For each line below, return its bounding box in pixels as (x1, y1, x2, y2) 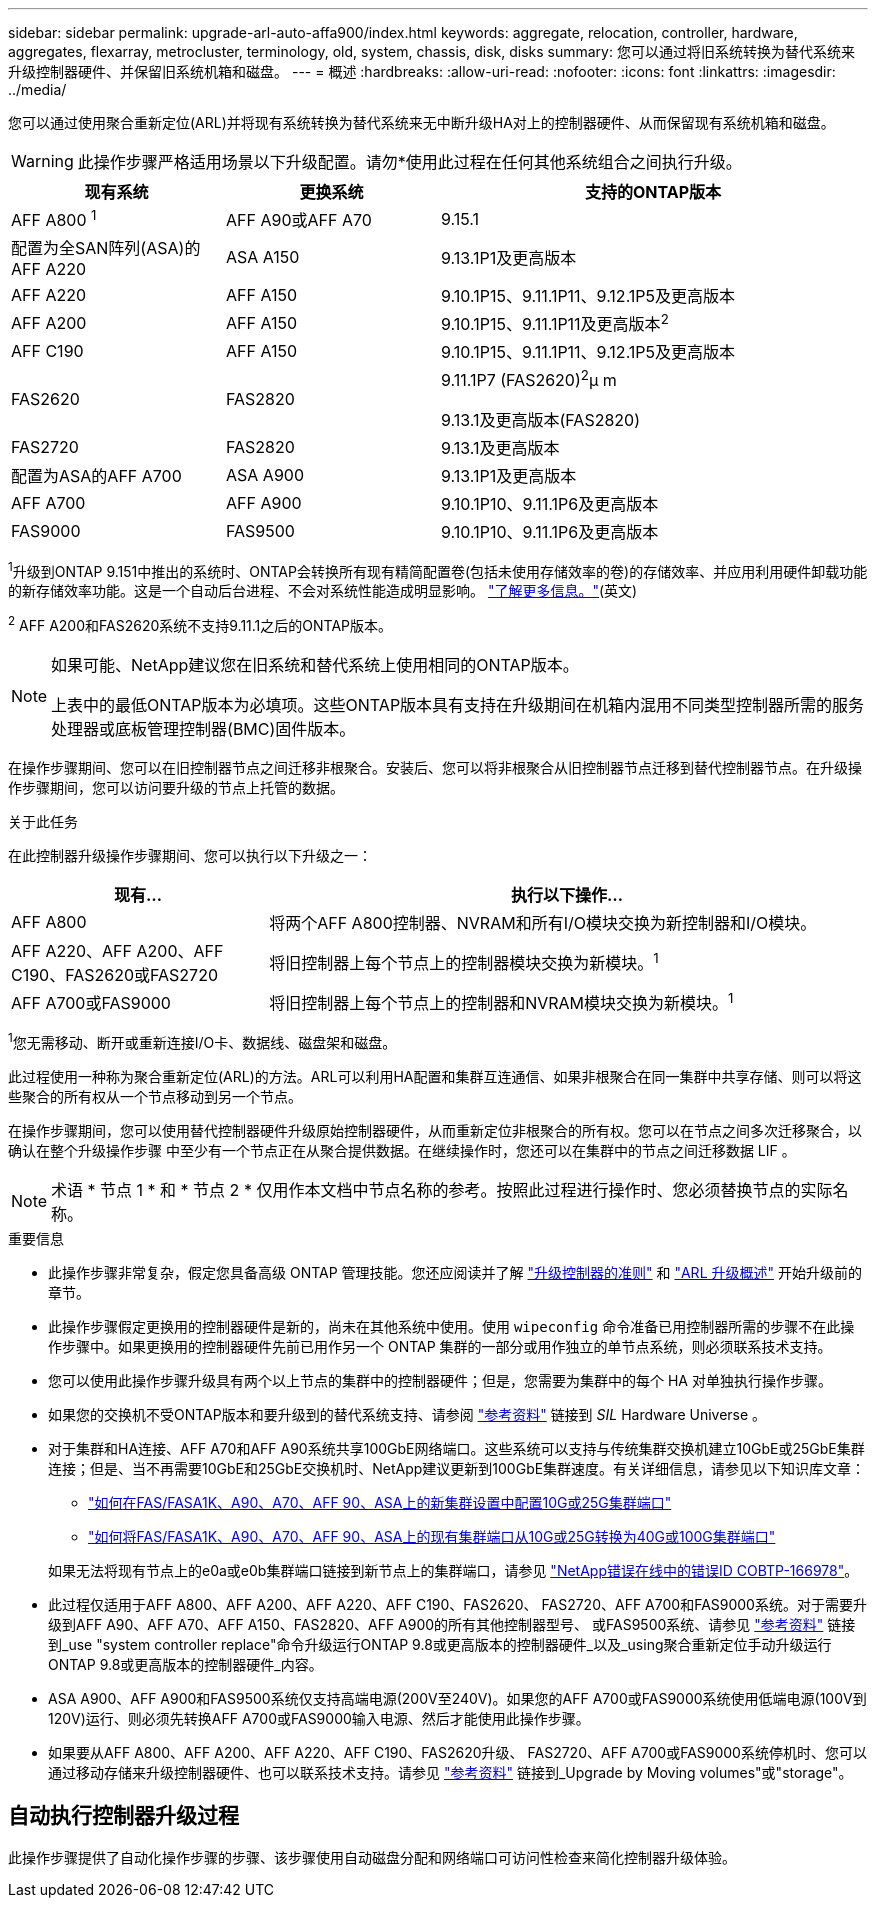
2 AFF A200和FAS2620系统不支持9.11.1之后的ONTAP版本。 (8, 614, 393, 634)
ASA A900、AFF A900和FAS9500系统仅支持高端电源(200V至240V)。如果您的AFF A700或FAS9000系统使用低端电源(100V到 (48, 1689, 867, 1707)
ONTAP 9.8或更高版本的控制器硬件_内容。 (48, 1655, 323, 1673)
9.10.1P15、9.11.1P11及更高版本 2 (441, 311, 669, 335)
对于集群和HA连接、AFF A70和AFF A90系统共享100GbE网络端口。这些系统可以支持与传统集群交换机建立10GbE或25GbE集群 (48, 1439, 865, 1457)
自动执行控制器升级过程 (8, 1803, 239, 1829)
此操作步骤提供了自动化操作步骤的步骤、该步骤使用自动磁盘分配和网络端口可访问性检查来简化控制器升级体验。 (8, 1848, 736, 1866)
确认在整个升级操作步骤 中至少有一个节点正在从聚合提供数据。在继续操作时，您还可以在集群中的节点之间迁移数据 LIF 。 (8, 1141, 796, 1159)
